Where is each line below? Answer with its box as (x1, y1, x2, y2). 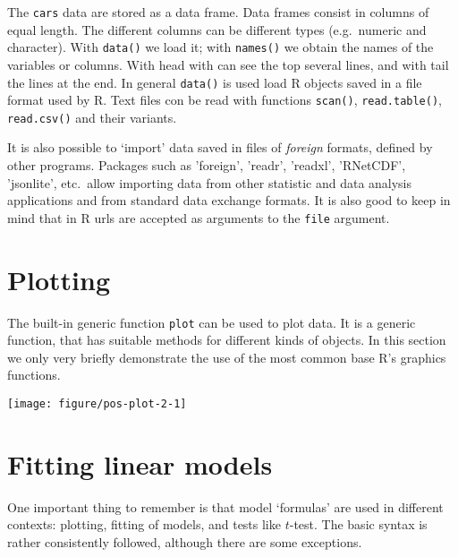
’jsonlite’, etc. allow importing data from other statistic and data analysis (7, 173, 412, 192)
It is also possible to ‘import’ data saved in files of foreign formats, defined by (7, 138, 433, 157)
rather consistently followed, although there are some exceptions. (7, 533, 362, 552)
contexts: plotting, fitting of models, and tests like (7, 515, 281, 534)
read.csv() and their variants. (7, 107, 177, 126)
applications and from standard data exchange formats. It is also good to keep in (7, 191, 451, 210)
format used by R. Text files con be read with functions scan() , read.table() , (7, 90, 442, 109)
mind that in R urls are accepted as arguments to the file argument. (7, 208, 390, 227)
